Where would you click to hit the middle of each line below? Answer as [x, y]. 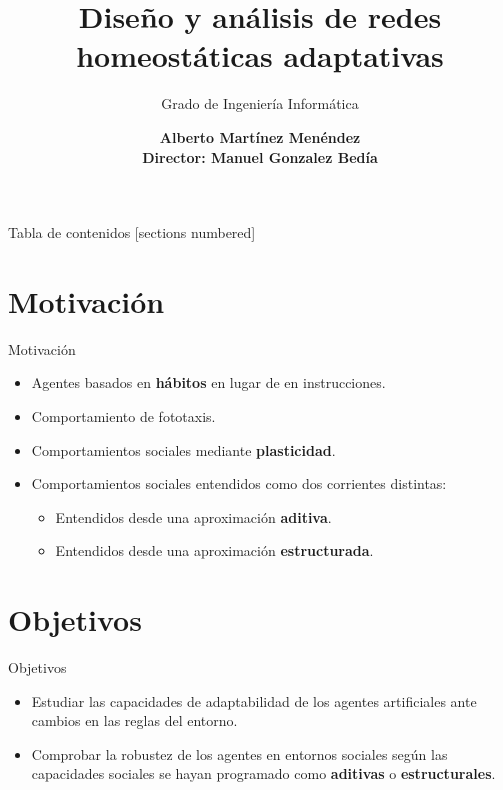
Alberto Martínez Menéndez [260, 136]
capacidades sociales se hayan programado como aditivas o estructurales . [263, 773]
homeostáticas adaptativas [260, 55]
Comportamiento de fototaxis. [123, 416]
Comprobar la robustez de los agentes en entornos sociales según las [239, 753]
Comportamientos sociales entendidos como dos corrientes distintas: [239, 483]
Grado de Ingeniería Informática [260, 103]
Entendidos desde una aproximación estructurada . [214, 550]
